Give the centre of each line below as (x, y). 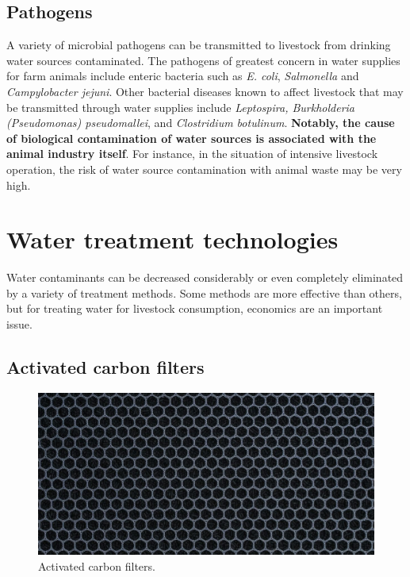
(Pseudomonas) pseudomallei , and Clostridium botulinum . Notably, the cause (201, 123)
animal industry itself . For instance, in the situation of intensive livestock (192, 154)
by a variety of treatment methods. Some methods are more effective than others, (204, 292)
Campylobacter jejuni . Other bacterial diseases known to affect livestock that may (205, 91)
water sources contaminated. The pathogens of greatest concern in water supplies (203, 60)
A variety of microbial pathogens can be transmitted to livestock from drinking (199, 45)
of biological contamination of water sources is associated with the (192, 138)
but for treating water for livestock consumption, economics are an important (195, 308)
